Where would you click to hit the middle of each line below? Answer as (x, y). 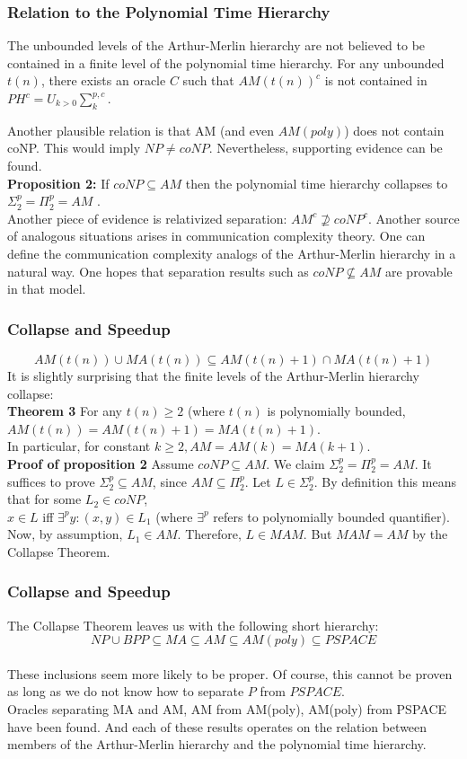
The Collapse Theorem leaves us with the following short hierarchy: (193, 625)
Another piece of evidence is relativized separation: (147, 218)
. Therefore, (209, 534)
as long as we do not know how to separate (126, 691)
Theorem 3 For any (65, 411)
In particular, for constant (79, 446)
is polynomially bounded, (336, 411)
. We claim (295, 463)
